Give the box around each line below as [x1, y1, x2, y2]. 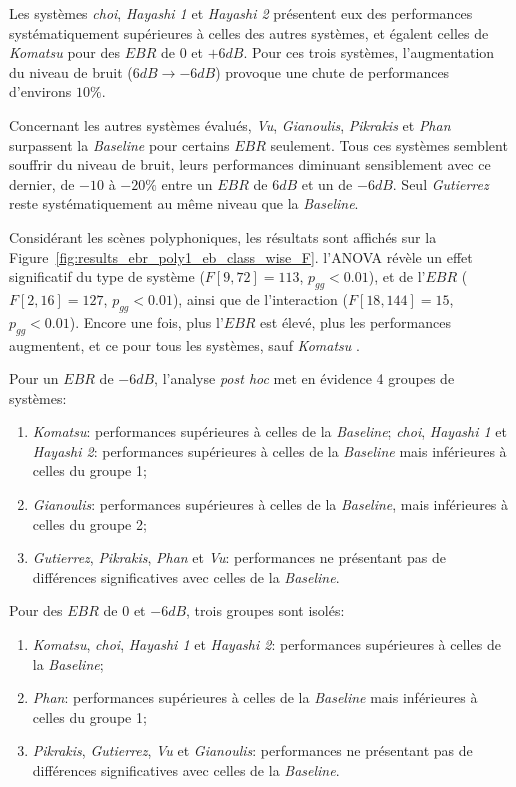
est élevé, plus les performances [260, 311, 451, 332]
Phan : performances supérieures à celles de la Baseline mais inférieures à [32, 687, 478, 708]
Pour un [9, 368, 59, 389]
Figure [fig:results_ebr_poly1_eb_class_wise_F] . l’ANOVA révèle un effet [9, 246, 473, 267]
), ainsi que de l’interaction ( [172, 288, 349, 309]
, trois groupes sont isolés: [186, 600, 345, 621]
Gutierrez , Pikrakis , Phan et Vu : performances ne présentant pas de [32, 547, 446, 568]
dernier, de [9, 173, 75, 194]
